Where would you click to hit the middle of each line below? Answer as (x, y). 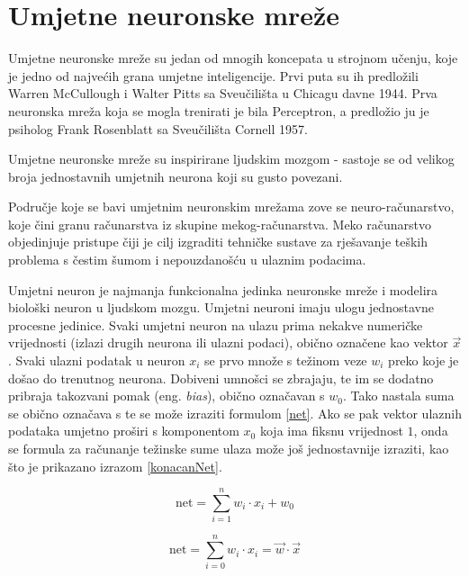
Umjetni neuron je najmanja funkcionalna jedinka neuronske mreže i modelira (223, 289)
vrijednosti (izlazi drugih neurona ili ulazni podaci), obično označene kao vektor (228, 342)
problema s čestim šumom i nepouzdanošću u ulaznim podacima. (187, 260)
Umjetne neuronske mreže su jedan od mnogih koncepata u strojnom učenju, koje (233, 58)
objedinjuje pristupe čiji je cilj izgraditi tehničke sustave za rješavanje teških (218, 242)
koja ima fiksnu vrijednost (331, 431)
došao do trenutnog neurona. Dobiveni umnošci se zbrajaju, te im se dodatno (221, 378)
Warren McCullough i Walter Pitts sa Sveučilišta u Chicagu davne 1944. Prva (223, 93)
